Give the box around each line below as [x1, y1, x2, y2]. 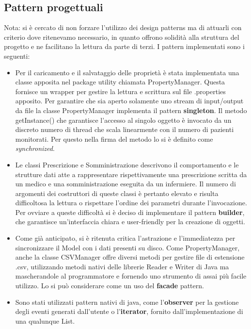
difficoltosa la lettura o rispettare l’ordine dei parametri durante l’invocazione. [15, 197, 247, 208]
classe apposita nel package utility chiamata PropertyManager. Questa [15, 77, 225, 87]
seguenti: [4, 50, 30, 61]
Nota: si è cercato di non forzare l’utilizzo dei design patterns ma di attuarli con [4, 22, 242, 33]
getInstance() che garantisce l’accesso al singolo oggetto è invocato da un [15, 115, 232, 125]
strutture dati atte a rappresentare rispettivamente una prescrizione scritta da [15, 169, 247, 179]
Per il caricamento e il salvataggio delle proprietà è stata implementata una [15, 67, 239, 77]
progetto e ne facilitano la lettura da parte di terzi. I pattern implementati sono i [4, 41, 245, 51]
